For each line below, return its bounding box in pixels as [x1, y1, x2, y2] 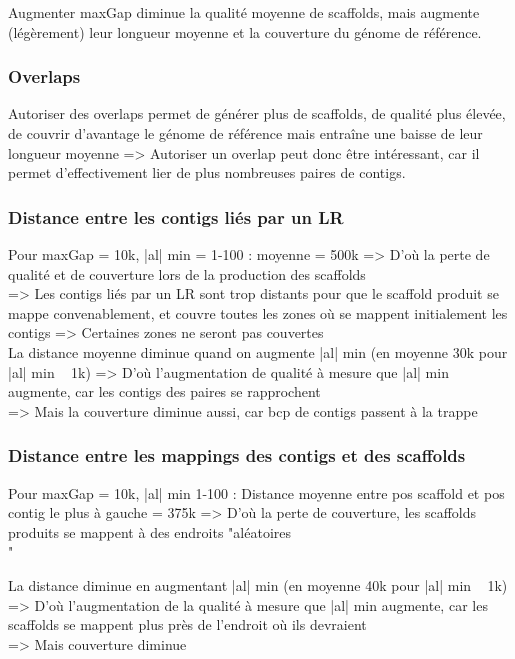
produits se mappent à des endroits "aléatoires [8, 521, 292, 542]
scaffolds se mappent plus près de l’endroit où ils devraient [8, 614, 367, 635]
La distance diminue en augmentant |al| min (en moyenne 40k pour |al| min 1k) [8, 574, 508, 595]
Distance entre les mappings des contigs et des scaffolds [8, 443, 466, 468]
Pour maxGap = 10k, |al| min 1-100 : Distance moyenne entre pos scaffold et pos [8, 482, 505, 503]
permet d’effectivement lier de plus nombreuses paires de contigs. [8, 162, 406, 183]
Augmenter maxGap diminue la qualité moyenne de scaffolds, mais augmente [8, 2, 480, 22]
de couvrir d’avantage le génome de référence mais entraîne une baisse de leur [8, 123, 483, 143]
